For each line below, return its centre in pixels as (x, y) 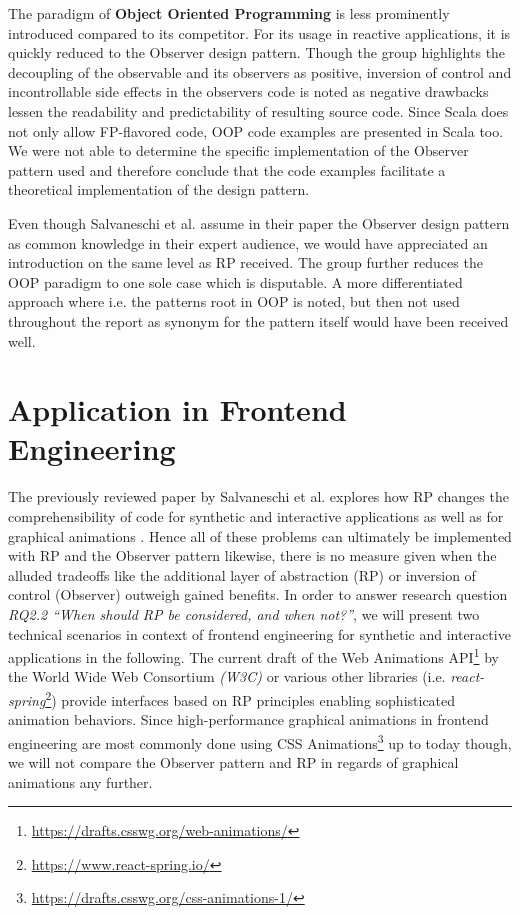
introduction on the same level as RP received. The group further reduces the (245, 262)
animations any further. (80, 781)
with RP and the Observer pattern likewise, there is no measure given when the (252, 555)
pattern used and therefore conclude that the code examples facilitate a (227, 169)
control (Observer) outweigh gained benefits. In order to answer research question (258, 594)
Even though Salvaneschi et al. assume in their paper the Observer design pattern (259, 222)
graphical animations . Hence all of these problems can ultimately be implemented (260, 535)
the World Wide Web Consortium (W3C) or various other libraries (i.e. (227, 676)
